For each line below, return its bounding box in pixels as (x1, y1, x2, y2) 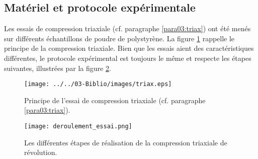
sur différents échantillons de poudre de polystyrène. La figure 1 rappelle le (4, 33, 235, 43)
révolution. (24, 147, 57, 157)
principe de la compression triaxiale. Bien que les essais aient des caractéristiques (4, 43, 254, 53)
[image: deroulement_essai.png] (24, 123, 132, 130)
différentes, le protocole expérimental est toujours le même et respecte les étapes (4, 52, 251, 63)
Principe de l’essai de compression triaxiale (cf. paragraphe (24, 95, 206, 105)
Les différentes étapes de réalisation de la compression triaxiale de (24, 137, 227, 147)
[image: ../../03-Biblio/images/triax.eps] (24, 81, 172, 88)
